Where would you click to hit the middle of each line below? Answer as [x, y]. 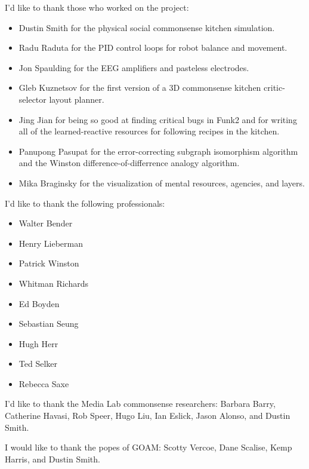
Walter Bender [46, 223]
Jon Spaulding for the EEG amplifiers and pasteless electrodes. [134, 67]
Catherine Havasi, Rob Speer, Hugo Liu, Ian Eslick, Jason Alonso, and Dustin [148, 416]
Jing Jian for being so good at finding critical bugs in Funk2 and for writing [158, 119]
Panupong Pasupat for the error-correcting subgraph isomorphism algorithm [158, 151]
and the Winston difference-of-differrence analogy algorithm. [129, 163]
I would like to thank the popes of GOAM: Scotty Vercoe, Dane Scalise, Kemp [149, 447]
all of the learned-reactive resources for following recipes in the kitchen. [149, 131]
